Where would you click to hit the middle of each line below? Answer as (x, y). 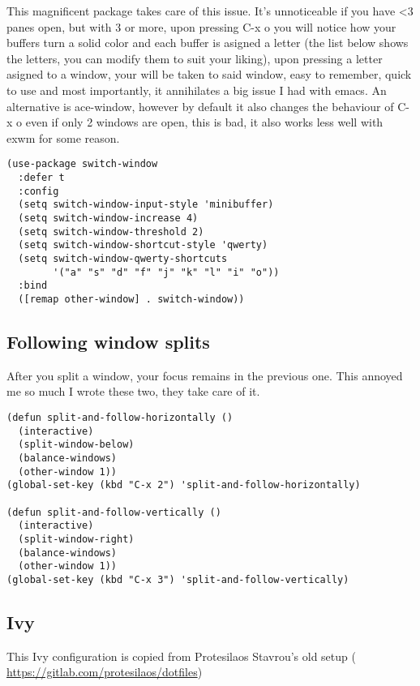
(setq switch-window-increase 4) (108, 218)
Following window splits (108, 341)
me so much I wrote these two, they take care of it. (133, 391)
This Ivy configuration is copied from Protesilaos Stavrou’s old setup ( (181, 656)
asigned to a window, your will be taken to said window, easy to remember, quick (209, 74)
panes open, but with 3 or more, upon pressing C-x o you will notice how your (201, 26)
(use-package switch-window (82, 164)
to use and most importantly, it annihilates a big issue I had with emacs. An (197, 90)
